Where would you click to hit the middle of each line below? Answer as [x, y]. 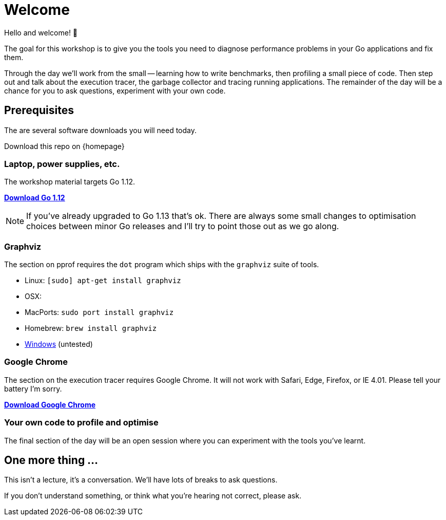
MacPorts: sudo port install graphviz [99, 312]
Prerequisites [39, 110]
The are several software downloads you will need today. [100, 130]
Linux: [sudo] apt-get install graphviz [103, 281]
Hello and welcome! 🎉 [41, 32]
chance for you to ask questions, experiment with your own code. [115, 90]
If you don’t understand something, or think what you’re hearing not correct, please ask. [153, 496]
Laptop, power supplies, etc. [62, 164]
